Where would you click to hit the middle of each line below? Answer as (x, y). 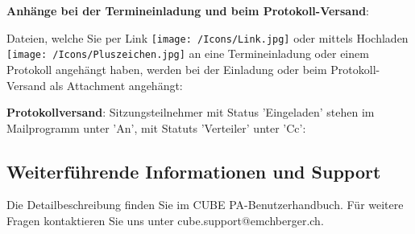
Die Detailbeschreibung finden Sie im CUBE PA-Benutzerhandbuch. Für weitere (205, 205)
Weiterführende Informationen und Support (194, 171)
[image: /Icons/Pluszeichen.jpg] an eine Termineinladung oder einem (188, 53)
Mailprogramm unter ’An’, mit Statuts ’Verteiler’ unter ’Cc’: (156, 127)
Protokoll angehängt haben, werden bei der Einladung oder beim (167, 69)
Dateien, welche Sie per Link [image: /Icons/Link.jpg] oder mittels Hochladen (207, 37)
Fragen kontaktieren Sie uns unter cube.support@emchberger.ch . (165, 221)
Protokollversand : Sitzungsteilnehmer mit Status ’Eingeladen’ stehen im (191, 112)
